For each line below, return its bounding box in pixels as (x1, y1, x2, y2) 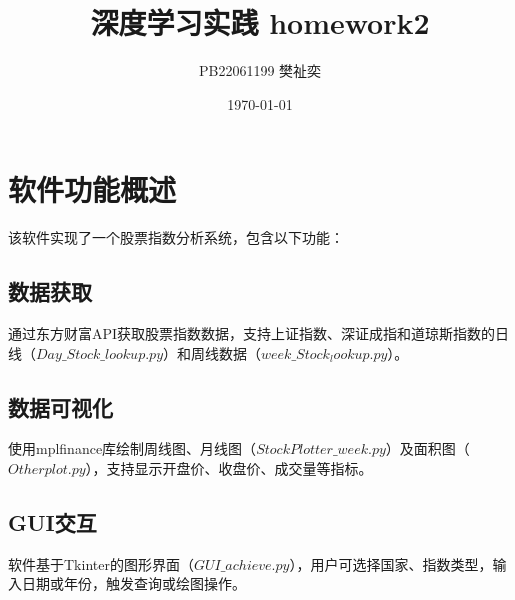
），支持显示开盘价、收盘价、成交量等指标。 (85, 458, 373, 479)
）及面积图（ (385, 438, 470, 459)
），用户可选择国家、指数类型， (289, 553, 493, 574)
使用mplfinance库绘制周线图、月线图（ (8, 438, 257, 459)
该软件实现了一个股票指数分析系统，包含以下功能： (8, 227, 344, 248)
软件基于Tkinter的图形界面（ (8, 553, 194, 574)
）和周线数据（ (163, 342, 261, 363)
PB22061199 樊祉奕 (198, 60, 322, 81)
